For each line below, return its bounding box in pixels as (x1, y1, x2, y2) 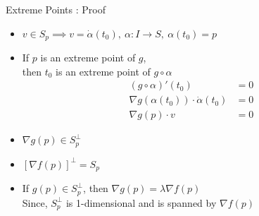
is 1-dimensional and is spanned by (65, 195, 217, 210)
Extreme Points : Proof (6, 2, 106, 16)
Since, (22, 195, 48, 210)
